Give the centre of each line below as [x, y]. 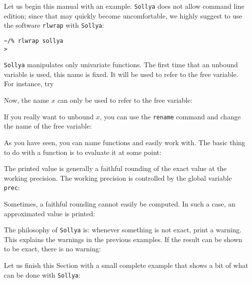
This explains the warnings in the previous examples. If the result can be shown [123, 239]
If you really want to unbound [49, 116]
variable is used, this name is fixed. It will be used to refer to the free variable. [121, 74]
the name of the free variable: [48, 126]
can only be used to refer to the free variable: [125, 100]
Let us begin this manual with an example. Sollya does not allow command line [124, 6]
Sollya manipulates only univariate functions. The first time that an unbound [121, 65]
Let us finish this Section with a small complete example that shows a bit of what [126, 265]
